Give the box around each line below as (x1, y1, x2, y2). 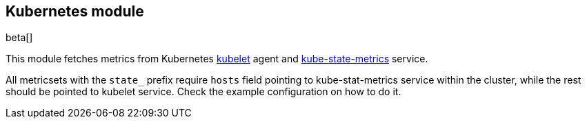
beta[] (6, 32, 33, 44)
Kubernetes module (6, 3, 144, 20)
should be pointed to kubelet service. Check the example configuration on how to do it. (6, 86, 401, 98)
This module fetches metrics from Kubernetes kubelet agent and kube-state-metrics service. (6, 53, 428, 65)
